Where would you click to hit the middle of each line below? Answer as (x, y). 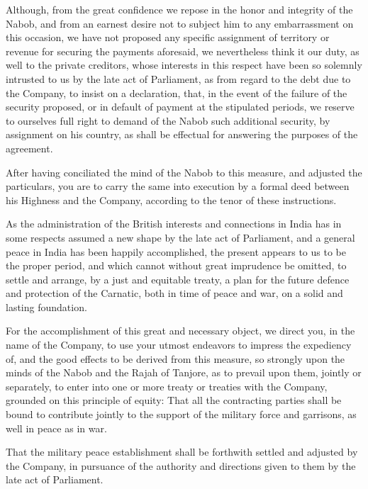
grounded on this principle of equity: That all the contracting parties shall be (174, 400)
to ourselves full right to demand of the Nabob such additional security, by (168, 120)
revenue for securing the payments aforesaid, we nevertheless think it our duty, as (183, 51)
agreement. (29, 148)
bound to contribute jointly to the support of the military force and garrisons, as (181, 414)
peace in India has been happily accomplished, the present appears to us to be (176, 251)
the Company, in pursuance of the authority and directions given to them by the (181, 465)
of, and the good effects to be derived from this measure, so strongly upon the (175, 358)
